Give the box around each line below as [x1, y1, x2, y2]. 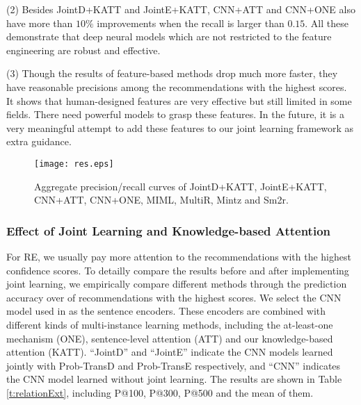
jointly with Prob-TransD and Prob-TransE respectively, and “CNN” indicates [6, 358, 341, 372]
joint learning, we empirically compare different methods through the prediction [6, 276, 347, 291]
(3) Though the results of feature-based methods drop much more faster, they [6, 66, 338, 81]
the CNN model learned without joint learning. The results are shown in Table [6, 372, 342, 386]
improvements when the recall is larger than [97, 15, 284, 30]
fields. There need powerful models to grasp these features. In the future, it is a [6, 107, 344, 122]
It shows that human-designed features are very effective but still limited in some [6, 93, 352, 108]
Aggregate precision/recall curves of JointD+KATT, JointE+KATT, [34, 179, 327, 193]
